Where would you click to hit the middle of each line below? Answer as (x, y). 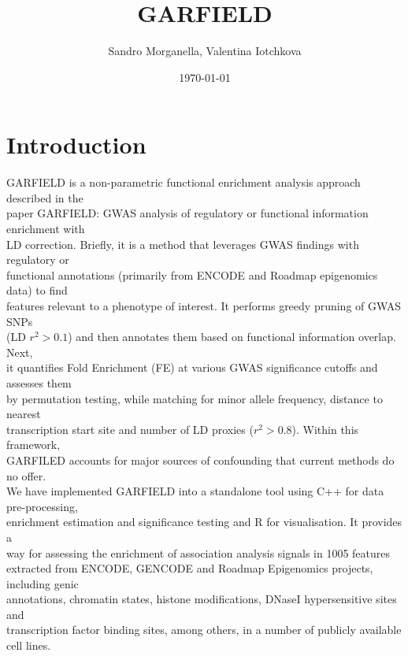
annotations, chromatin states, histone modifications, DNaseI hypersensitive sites (202, 599)
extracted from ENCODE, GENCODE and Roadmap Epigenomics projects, (190, 568)
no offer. (26, 475)
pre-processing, (42, 506)
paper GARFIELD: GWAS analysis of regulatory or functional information (187, 213)
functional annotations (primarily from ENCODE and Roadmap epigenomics (192, 274)
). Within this (325, 429)
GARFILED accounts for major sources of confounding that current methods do (200, 460)
